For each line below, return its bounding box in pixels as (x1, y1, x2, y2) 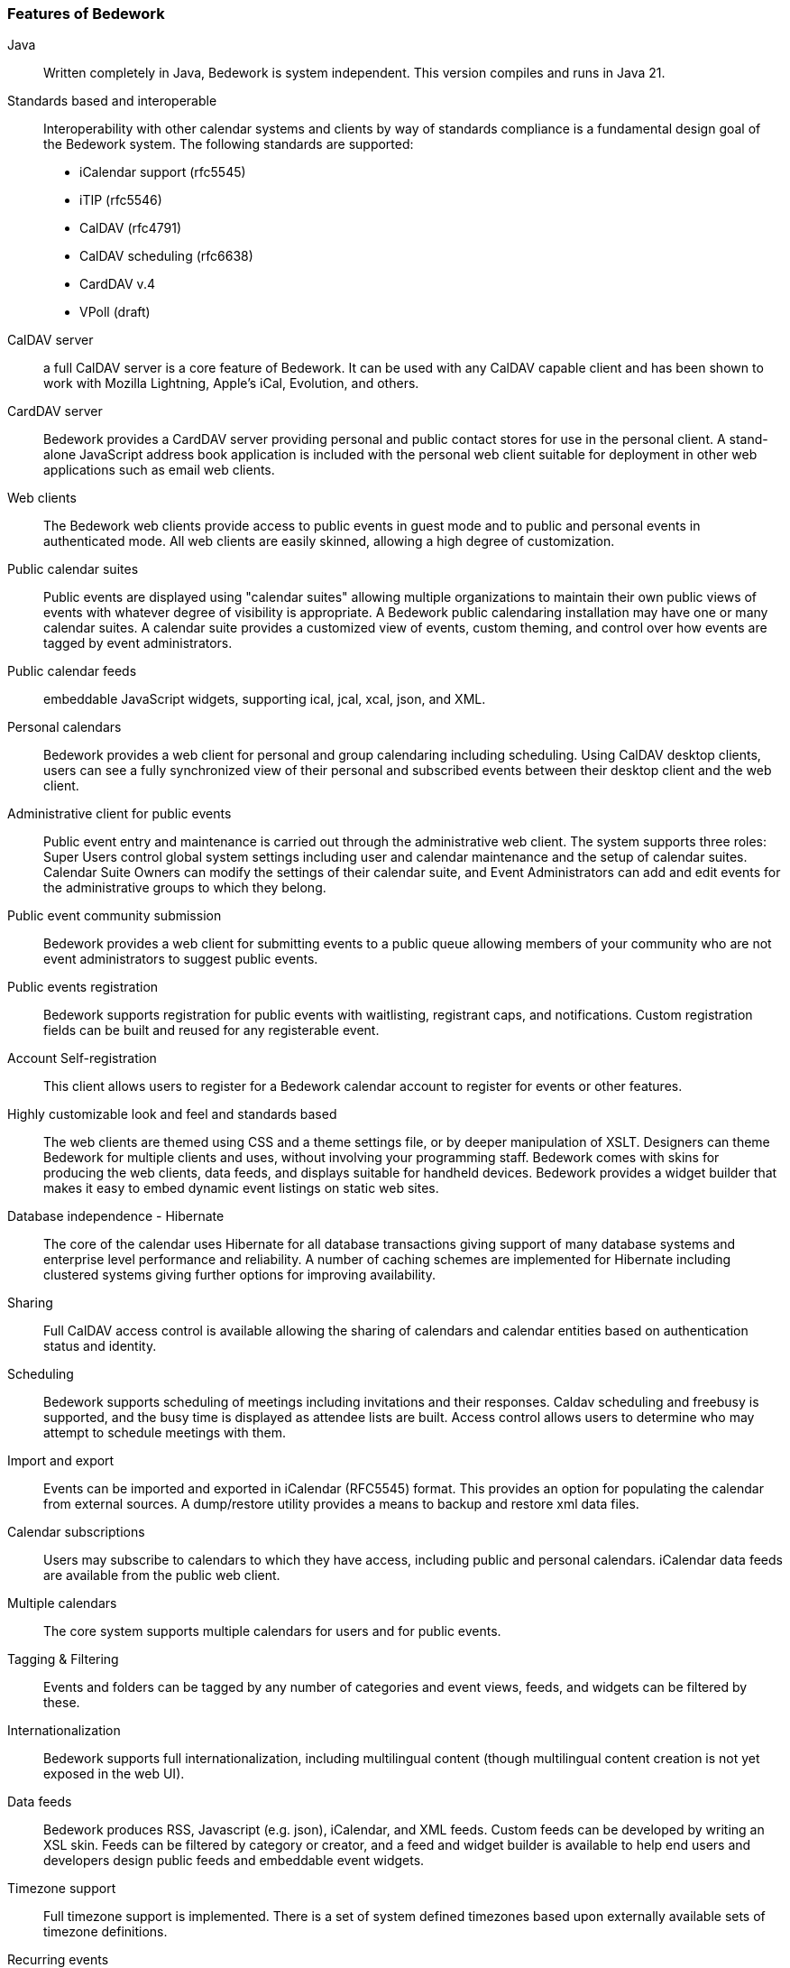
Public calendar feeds (7, 663, 137, 679)
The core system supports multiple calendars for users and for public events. (43, 1623, 501, 1640)
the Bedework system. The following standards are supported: (43, 136, 414, 152)
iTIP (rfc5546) (79, 192, 162, 208)
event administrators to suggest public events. (43, 951, 318, 967)
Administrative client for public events (7, 806, 232, 822)
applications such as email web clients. (43, 462, 275, 478)
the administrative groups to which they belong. (43, 880, 326, 896)
